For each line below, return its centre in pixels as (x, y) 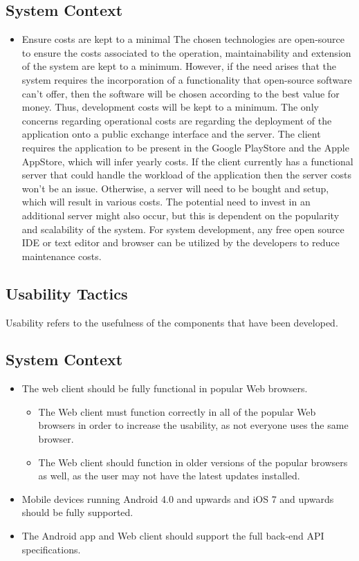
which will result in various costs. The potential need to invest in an (166, 202)
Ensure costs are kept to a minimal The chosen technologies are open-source (183, 39)
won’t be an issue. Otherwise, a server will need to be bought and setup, (175, 188)
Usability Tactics (67, 293)
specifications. (51, 549)
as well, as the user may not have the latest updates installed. (169, 476)
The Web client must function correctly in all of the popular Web (177, 411)
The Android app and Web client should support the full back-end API (173, 536)
